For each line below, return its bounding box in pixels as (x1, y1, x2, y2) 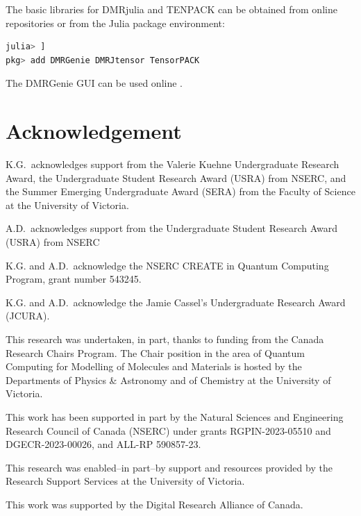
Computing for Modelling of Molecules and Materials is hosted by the (6, 359, 302, 374)
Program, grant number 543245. (6, 272, 142, 286)
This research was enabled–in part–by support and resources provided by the (6, 460, 333, 474)
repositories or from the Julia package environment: (6, 15, 225, 30)
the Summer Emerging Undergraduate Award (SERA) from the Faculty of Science (6, 184, 355, 199)
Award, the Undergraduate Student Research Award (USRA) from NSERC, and (6, 170, 346, 185)
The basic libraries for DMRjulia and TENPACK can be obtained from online (6, 2, 337, 16)
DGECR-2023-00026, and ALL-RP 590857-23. (6, 437, 201, 451)
